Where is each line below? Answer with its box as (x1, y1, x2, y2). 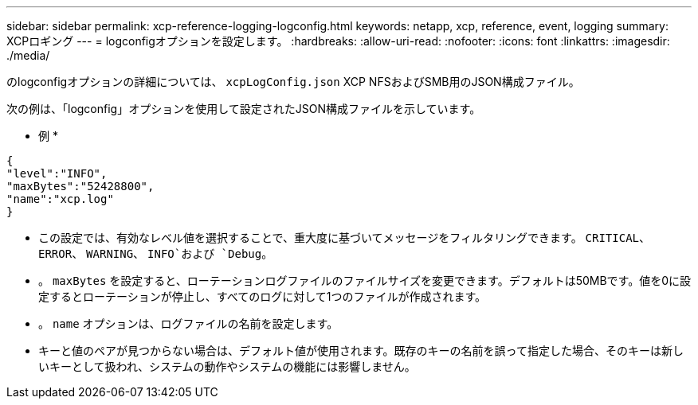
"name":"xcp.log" (6, 193, 114, 205)
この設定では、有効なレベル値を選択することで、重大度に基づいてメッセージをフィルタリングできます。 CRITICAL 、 (38, 231, 651, 244)
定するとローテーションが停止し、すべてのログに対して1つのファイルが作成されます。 (38, 290, 487, 303)
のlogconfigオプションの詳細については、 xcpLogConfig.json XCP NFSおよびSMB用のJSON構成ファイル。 (6, 75, 580, 88)
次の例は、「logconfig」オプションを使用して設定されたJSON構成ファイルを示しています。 (6, 102, 481, 115)
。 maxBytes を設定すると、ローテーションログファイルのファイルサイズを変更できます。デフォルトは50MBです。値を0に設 (38, 274, 692, 287)
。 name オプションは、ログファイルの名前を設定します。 (38, 317, 339, 330)
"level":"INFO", (6, 167, 108, 180)
